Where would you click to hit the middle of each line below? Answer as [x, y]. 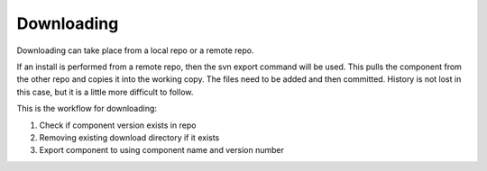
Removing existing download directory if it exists [129, 137]
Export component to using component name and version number [161, 150]
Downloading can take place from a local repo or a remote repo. [135, 50]
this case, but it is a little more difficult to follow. [105, 92]
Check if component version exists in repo [118, 125]
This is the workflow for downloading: [87, 109]
